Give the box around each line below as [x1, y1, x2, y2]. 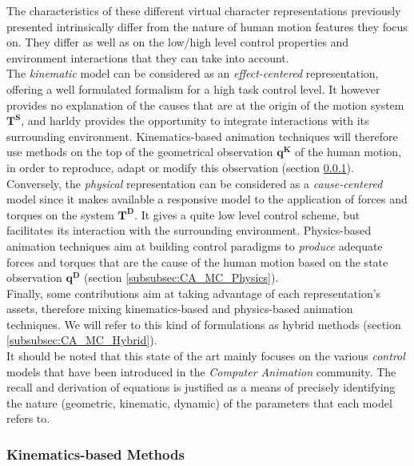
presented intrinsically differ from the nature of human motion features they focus [6, 18, 408, 34]
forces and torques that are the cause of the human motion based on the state [6, 253, 388, 270]
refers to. [6, 410, 50, 427]
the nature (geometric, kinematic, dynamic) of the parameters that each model [6, 394, 392, 411]
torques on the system [6, 206, 114, 223]
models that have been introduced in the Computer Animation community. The [6, 363, 396, 380]
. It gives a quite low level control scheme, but [134, 206, 360, 223]
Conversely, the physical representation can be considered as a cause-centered [6, 175, 383, 191]
